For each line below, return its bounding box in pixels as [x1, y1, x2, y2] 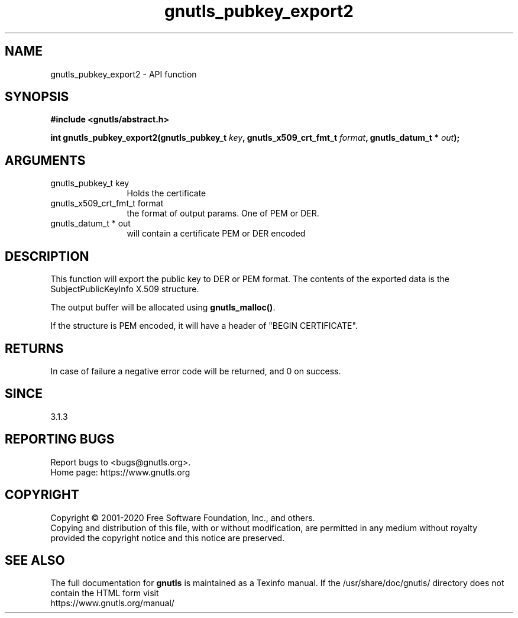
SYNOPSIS [5, 89, 69, 105]
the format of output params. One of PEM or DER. [127, 208, 319, 219]
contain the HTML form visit [50, 588, 159, 598]
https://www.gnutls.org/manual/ [50, 598, 174, 609]
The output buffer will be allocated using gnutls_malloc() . [50, 302, 276, 313]
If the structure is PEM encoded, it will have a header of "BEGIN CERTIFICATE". [50, 321, 358, 331]
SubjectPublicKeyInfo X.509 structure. [50, 284, 199, 295]
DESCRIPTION [5, 248, 89, 264]
